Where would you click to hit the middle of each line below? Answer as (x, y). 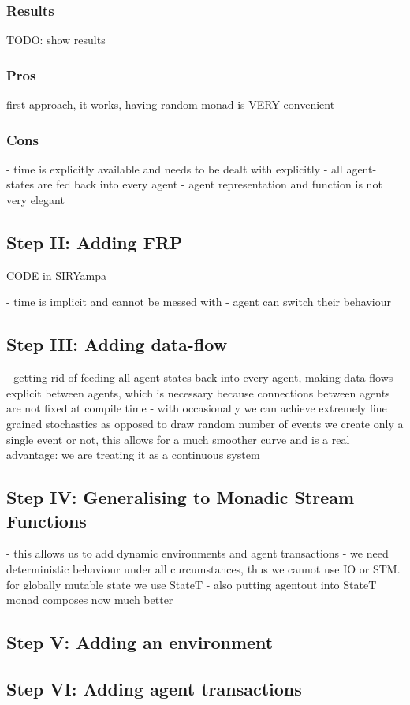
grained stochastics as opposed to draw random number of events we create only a (205, 423)
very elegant (35, 200)
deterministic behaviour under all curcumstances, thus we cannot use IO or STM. (203, 568)
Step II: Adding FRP (95, 242)
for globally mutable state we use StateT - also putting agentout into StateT (192, 584)
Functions (47, 520)
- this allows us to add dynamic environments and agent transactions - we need (198, 553)
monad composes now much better (90, 600)
